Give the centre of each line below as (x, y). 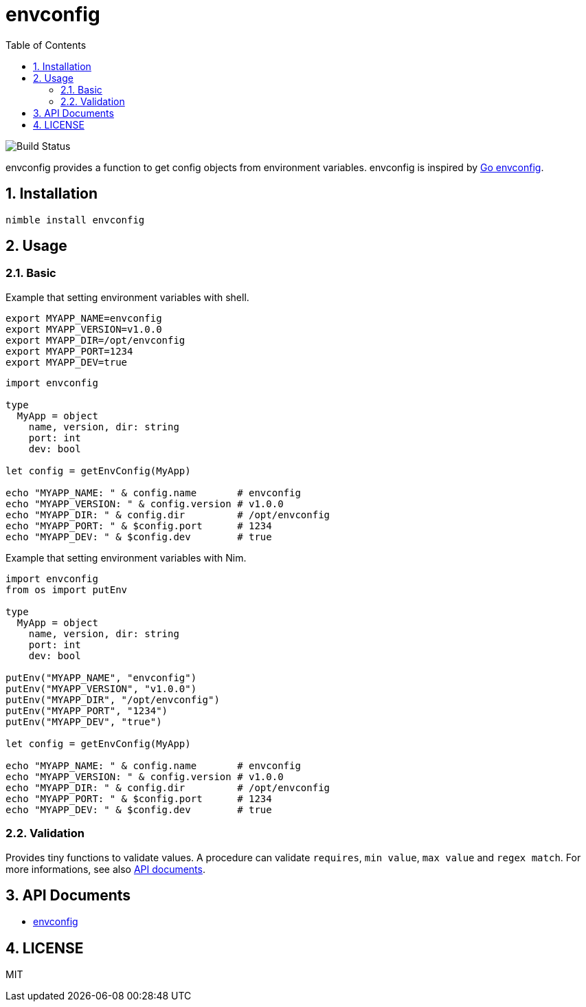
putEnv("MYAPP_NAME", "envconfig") (101, 677)
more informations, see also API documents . (105, 869)
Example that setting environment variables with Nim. (126, 557)
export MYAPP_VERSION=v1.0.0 (84, 329)
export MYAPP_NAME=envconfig (84, 318)
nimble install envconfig (75, 220)
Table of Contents (46, 45)
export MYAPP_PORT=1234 (69, 351)
